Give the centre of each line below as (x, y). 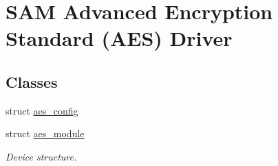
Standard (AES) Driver (119, 38)
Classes (32, 81)
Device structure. (41, 156)
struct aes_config (42, 110)
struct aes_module (45, 133)
